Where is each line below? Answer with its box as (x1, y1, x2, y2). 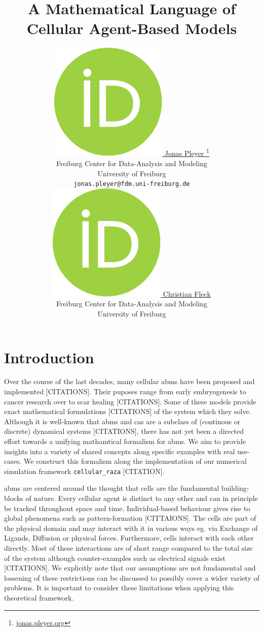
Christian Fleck (163, 288, 211, 299)
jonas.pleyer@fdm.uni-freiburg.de (73, 180, 190, 188)
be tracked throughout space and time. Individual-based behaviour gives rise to (4, 502, 250, 513)
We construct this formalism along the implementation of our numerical (24, 456, 247, 466)
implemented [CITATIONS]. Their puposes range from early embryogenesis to (4, 386, 246, 397)
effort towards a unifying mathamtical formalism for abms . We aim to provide (4, 436, 246, 447)
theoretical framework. (4, 592, 74, 603)
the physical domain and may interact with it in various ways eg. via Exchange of (4, 522, 258, 533)
